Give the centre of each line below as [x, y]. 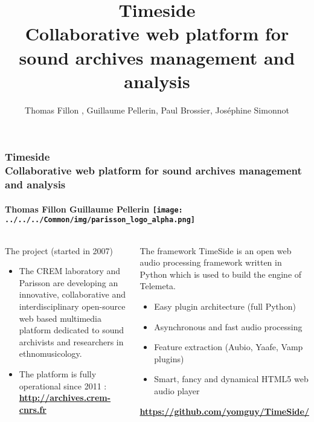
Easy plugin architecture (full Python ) [225, 306]
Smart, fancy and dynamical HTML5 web [231, 379]
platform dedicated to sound [72, 330]
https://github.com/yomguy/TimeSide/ [224, 411]
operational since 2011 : [63, 385]
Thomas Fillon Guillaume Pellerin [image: [94, 209]
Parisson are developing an [69, 282]
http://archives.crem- [65, 398]
